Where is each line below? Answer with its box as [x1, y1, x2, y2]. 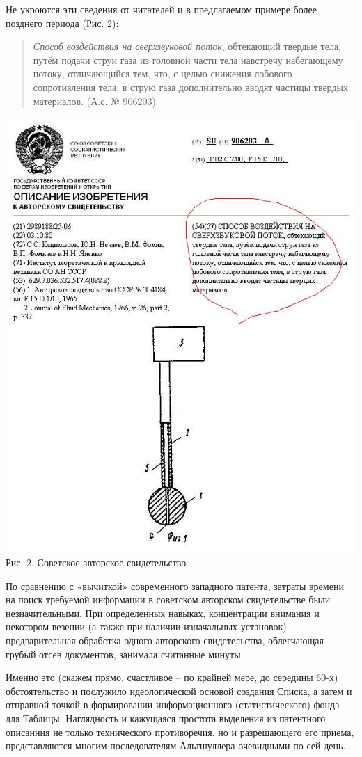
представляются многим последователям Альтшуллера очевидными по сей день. [6, 738, 346, 753]
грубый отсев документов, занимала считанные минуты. [6, 646, 244, 661]
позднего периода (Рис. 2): [6, 15, 119, 30]
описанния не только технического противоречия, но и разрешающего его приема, [6, 724, 354, 739]
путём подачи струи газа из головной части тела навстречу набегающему [33, 52, 343, 67]
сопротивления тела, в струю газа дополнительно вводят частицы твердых [33, 79, 348, 94]
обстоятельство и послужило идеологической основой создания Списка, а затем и [6, 683, 352, 698]
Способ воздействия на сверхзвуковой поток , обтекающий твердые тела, [33, 39, 342, 54]
